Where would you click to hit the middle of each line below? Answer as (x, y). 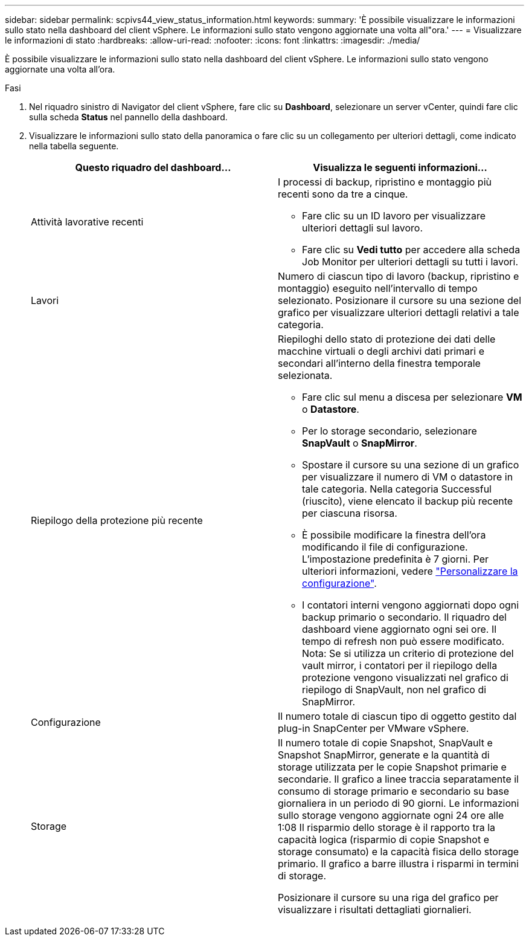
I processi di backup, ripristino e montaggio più (385, 182)
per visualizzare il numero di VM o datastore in (408, 477)
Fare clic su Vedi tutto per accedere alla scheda (411, 250)
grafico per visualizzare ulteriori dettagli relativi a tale (399, 312)
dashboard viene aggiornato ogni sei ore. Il (399, 629)
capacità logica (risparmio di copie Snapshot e (383, 839)
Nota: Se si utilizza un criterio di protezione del (408, 653)
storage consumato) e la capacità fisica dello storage (399, 852)
